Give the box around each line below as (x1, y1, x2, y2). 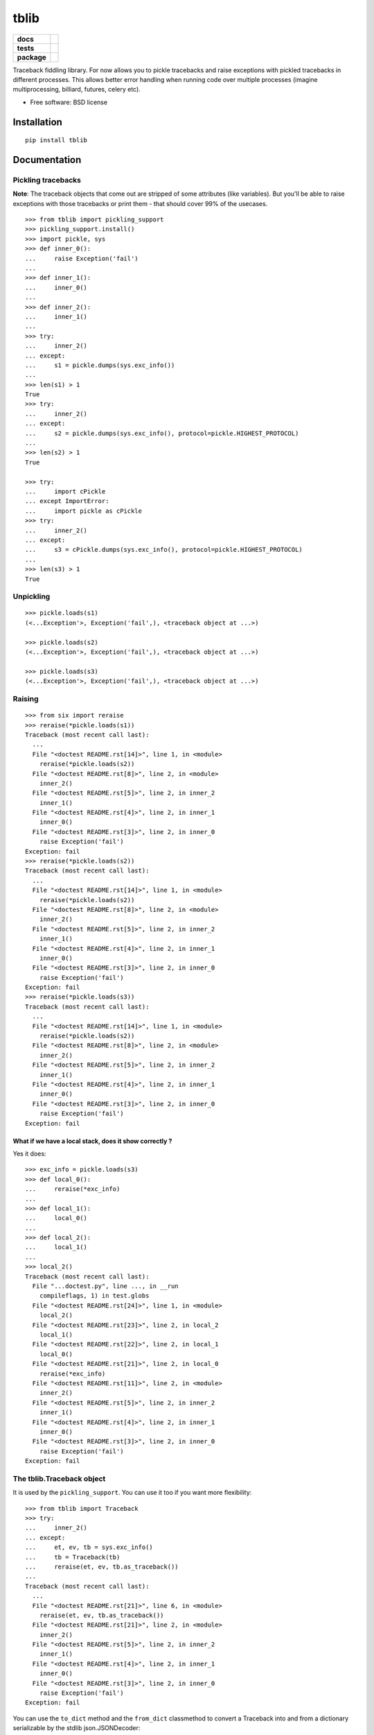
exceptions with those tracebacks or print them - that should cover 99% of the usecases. (12, 199, 268, 208)
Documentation (12, 153, 82, 166)
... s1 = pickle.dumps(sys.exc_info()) (25, 361, 175, 369)
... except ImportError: (25, 497, 109, 505)
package (17, 52, 46, 62)
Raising (12, 694, 39, 704)
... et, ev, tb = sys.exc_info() (25, 1543, 154, 1551)
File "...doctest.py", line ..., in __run (32, 1283, 179, 1290)
